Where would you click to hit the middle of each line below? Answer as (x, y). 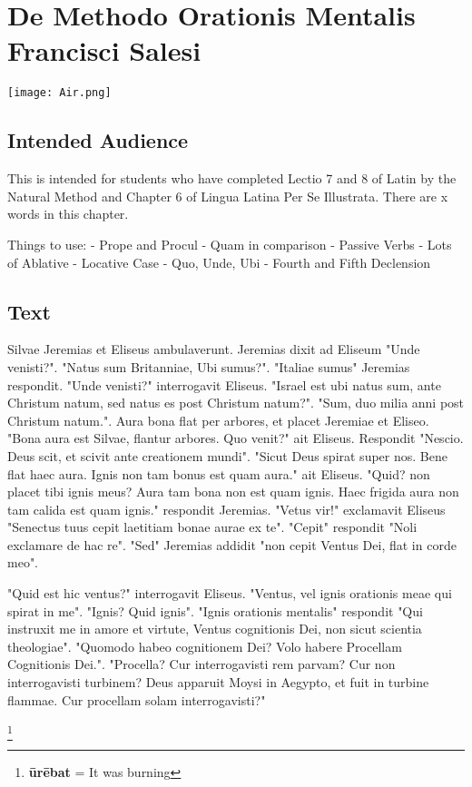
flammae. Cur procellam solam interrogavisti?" (137, 699)
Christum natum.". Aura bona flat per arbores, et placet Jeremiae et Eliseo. (218, 420)
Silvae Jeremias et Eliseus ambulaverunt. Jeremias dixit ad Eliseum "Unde (214, 349)
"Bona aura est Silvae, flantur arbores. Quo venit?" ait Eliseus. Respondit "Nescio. (236, 438)
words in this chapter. (68, 214)
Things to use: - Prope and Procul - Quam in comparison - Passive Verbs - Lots (230, 244)
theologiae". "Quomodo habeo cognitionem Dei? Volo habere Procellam (205, 646)
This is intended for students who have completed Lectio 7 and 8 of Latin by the (232, 178)
